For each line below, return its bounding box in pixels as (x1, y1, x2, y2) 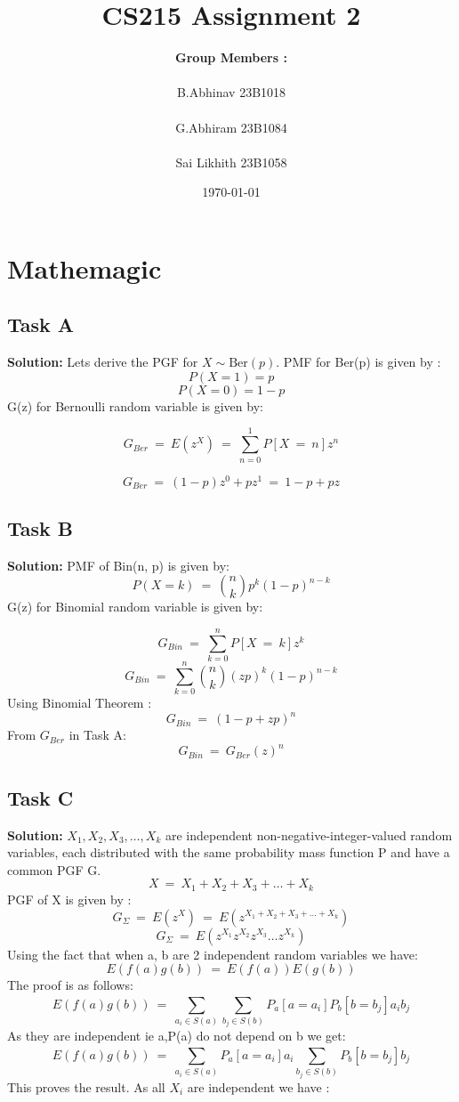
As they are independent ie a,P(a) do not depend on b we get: (7, 1026, 346, 1045)
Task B (7, 515, 74, 542)
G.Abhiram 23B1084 (175, 117, 287, 136)
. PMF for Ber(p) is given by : (276, 352, 441, 371)
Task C (7, 783, 74, 811)
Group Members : (175, 48, 287, 67)
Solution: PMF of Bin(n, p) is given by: (7, 555, 229, 574)
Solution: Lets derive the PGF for (7, 352, 198, 371)
